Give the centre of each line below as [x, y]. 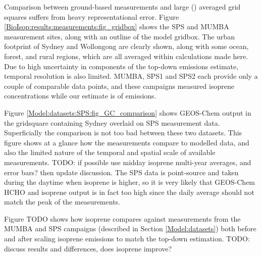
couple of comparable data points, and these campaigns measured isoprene [119, 86]
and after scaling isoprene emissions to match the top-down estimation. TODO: [127, 239]
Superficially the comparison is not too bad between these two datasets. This [123, 133]
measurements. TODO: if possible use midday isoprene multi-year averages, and [128, 162]
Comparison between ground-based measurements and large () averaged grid [122, 7]
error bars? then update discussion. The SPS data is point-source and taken [121, 172]
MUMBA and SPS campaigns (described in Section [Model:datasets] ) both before [130, 228]
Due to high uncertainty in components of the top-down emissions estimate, [121, 66]
